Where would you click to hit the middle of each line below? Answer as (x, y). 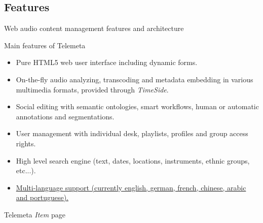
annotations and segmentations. (65, 116)
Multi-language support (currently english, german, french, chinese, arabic (131, 187)
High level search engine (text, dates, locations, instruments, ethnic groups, (133, 160)
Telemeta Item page (35, 214)
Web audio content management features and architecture (94, 28)
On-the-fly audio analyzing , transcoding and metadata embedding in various (135, 79)
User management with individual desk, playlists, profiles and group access (132, 133)
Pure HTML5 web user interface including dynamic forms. (107, 62)
